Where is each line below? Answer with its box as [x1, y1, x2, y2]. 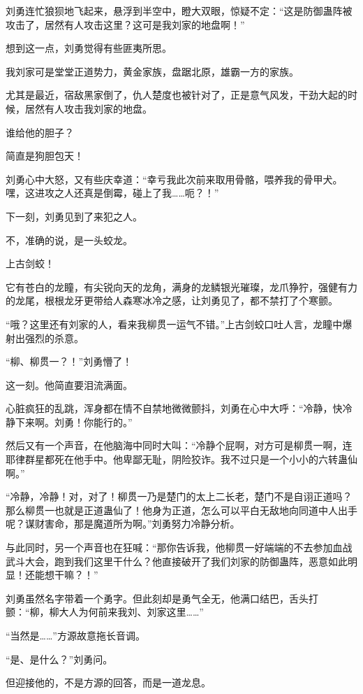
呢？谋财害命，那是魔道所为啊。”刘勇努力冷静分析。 [6, 516, 240, 531]
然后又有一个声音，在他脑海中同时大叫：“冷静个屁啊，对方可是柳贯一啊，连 [6, 438, 353, 453]
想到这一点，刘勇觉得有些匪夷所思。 [6, 41, 172, 55]
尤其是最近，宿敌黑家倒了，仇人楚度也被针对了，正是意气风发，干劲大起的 [6, 87, 348, 102]
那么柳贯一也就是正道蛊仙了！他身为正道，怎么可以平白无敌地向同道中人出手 [6, 502, 357, 517]
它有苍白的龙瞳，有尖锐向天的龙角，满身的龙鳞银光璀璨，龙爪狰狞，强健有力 [6, 279, 357, 294]
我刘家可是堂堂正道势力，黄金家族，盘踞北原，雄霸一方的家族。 [6, 64, 299, 78]
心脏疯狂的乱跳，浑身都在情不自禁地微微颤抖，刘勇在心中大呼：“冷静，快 [6, 401, 343, 416]
